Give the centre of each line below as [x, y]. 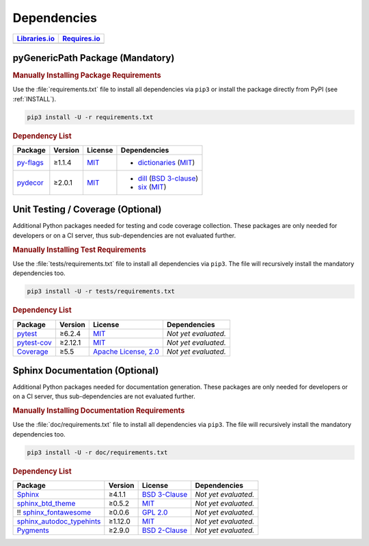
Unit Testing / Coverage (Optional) [87, 210]
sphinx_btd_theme [46, 504]
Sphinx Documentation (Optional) [86, 370]
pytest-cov [34, 342]
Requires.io [81, 38]
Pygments [33, 530]
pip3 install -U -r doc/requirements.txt [97, 452]
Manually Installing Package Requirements [87, 75]
